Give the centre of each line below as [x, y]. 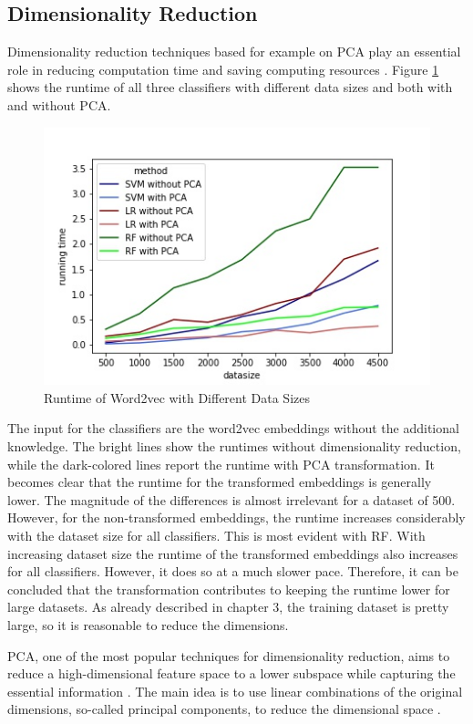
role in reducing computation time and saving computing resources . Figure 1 [223, 69]
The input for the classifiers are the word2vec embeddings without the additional [233, 428]
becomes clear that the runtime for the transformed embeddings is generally [220, 482]
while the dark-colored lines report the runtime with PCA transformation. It [221, 464]
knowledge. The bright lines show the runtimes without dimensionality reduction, [234, 446]
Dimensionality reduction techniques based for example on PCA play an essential [234, 52]
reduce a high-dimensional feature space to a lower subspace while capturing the [231, 673]
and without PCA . [59, 104]
